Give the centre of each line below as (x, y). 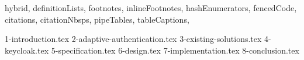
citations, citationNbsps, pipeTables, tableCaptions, (97, 19)
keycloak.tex (27, 50)
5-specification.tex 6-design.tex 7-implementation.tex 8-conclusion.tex (175, 50)
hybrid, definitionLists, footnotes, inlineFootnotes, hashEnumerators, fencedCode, (151, 8)
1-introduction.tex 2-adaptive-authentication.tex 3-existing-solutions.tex (133, 39)
